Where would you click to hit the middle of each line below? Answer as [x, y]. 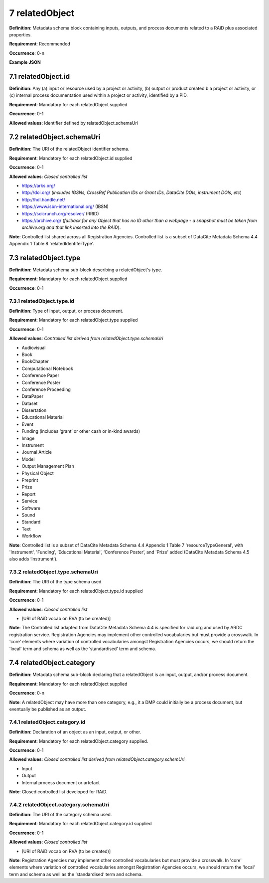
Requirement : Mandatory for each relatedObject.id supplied [71, 158]
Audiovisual [34, 348]
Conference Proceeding [46, 389]
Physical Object [38, 473]
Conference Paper [41, 375]
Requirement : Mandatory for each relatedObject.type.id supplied [76, 591]
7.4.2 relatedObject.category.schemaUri [59, 804]
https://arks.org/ [39, 186]
